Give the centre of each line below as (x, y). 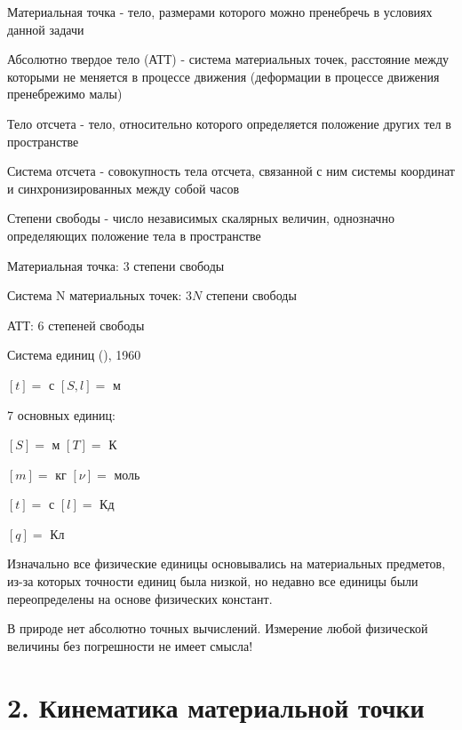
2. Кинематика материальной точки (216, 706)
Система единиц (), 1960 (74, 355)
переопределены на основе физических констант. (140, 598)
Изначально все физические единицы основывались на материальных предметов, (227, 563)
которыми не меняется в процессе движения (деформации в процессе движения (223, 76)
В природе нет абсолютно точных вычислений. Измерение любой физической (218, 628)
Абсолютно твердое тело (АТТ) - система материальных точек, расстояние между (228, 59)
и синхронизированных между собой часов (123, 188)
